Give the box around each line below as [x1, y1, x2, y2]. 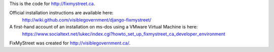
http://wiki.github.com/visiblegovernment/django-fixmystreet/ [22, 16, 152, 22]
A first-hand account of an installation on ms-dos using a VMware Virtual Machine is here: [9, 24, 198, 30]
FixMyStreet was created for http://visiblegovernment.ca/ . [9, 40, 131, 46]
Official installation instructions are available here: [9, 10, 114, 16]
